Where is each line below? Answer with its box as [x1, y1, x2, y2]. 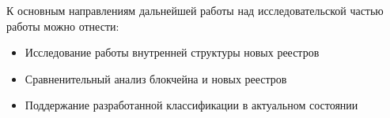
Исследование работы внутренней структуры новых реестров [25, 44, 320, 61]
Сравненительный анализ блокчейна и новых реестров [25, 70, 287, 87]
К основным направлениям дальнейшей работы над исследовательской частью [6, 2, 384, 18]
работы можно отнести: [6, 17, 119, 34]
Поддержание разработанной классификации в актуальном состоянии [25, 97, 358, 113]
